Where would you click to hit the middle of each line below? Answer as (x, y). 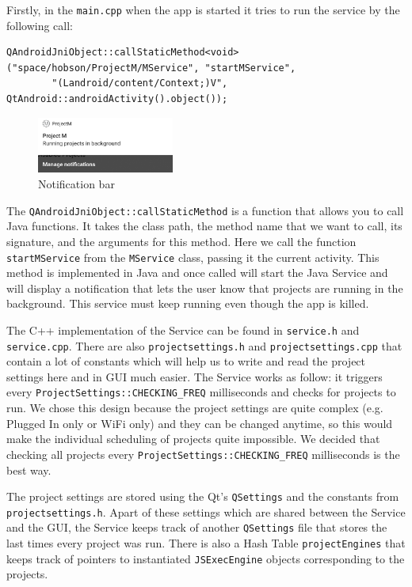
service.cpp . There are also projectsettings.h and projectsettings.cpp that (204, 345)
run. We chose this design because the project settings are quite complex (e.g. (195, 408)
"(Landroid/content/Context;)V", (140, 83)
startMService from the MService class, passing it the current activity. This (193, 257)
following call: (40, 25)
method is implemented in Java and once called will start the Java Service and (197, 273)
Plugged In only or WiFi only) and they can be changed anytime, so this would (200, 423)
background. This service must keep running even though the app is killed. (188, 303)
